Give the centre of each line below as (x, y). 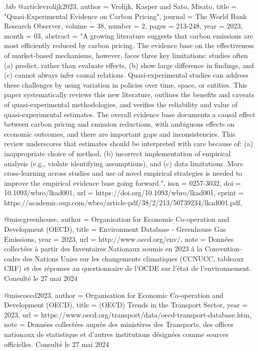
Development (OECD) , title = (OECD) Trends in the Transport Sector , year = (126, 305)
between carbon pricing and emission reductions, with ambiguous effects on (119, 124)
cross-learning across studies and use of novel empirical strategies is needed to (123, 173)
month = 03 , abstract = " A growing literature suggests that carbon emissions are (129, 35)
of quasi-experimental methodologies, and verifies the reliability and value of (121, 104)
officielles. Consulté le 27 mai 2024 (57, 344)
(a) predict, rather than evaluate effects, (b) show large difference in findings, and (129, 65)
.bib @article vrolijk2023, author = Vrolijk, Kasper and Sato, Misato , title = (120, 6)
